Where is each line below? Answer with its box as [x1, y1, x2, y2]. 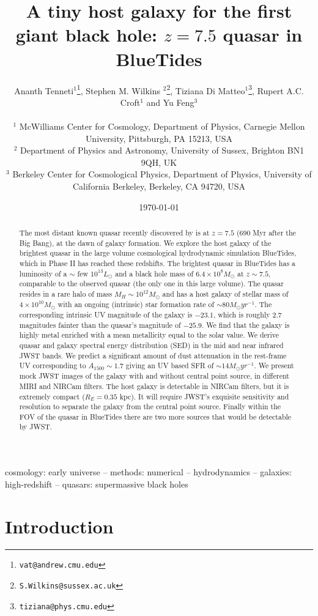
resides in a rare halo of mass [19, 289, 113, 299]
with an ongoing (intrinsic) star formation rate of [57, 299, 215, 310]
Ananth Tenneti [14, 84, 74, 97]
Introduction [5, 513, 114, 538]
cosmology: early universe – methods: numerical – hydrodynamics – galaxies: [5, 466, 292, 478]
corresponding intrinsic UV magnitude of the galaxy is [19, 309, 193, 319]
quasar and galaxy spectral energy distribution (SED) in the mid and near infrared [19, 340, 284, 350]
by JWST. [19, 421, 53, 432]
